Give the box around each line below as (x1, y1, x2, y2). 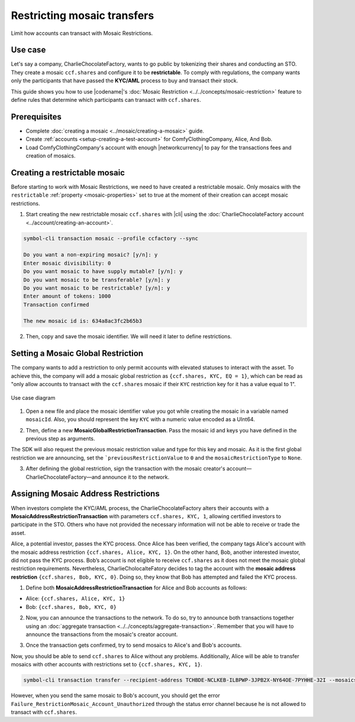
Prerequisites (11, 111, 62, 121)
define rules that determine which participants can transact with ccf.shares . (11, 97, 201, 104)
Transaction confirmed (23, 301, 89, 308)
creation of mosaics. (25, 152, 76, 159)
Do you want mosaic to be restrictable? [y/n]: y (23, 284, 170, 291)
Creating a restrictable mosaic (11, 168, 125, 178)
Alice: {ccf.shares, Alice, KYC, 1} (25, 595, 125, 602)
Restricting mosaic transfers (11, 9, 154, 22)
